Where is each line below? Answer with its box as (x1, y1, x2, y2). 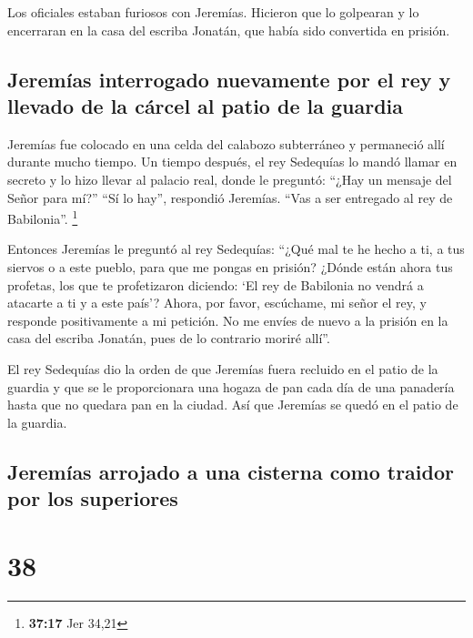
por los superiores (7, 484, 178, 512)
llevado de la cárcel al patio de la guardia (7, 91, 404, 119)
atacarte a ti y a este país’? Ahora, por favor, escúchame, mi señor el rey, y (7, 293, 427, 312)
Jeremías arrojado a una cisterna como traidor (7, 457, 454, 485)
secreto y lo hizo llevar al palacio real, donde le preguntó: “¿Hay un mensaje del (7, 169, 452, 188)
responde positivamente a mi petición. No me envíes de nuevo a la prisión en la (7, 310, 448, 329)
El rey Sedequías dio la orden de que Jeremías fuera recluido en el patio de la (7, 359, 438, 378)
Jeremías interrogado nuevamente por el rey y (7, 65, 451, 93)
